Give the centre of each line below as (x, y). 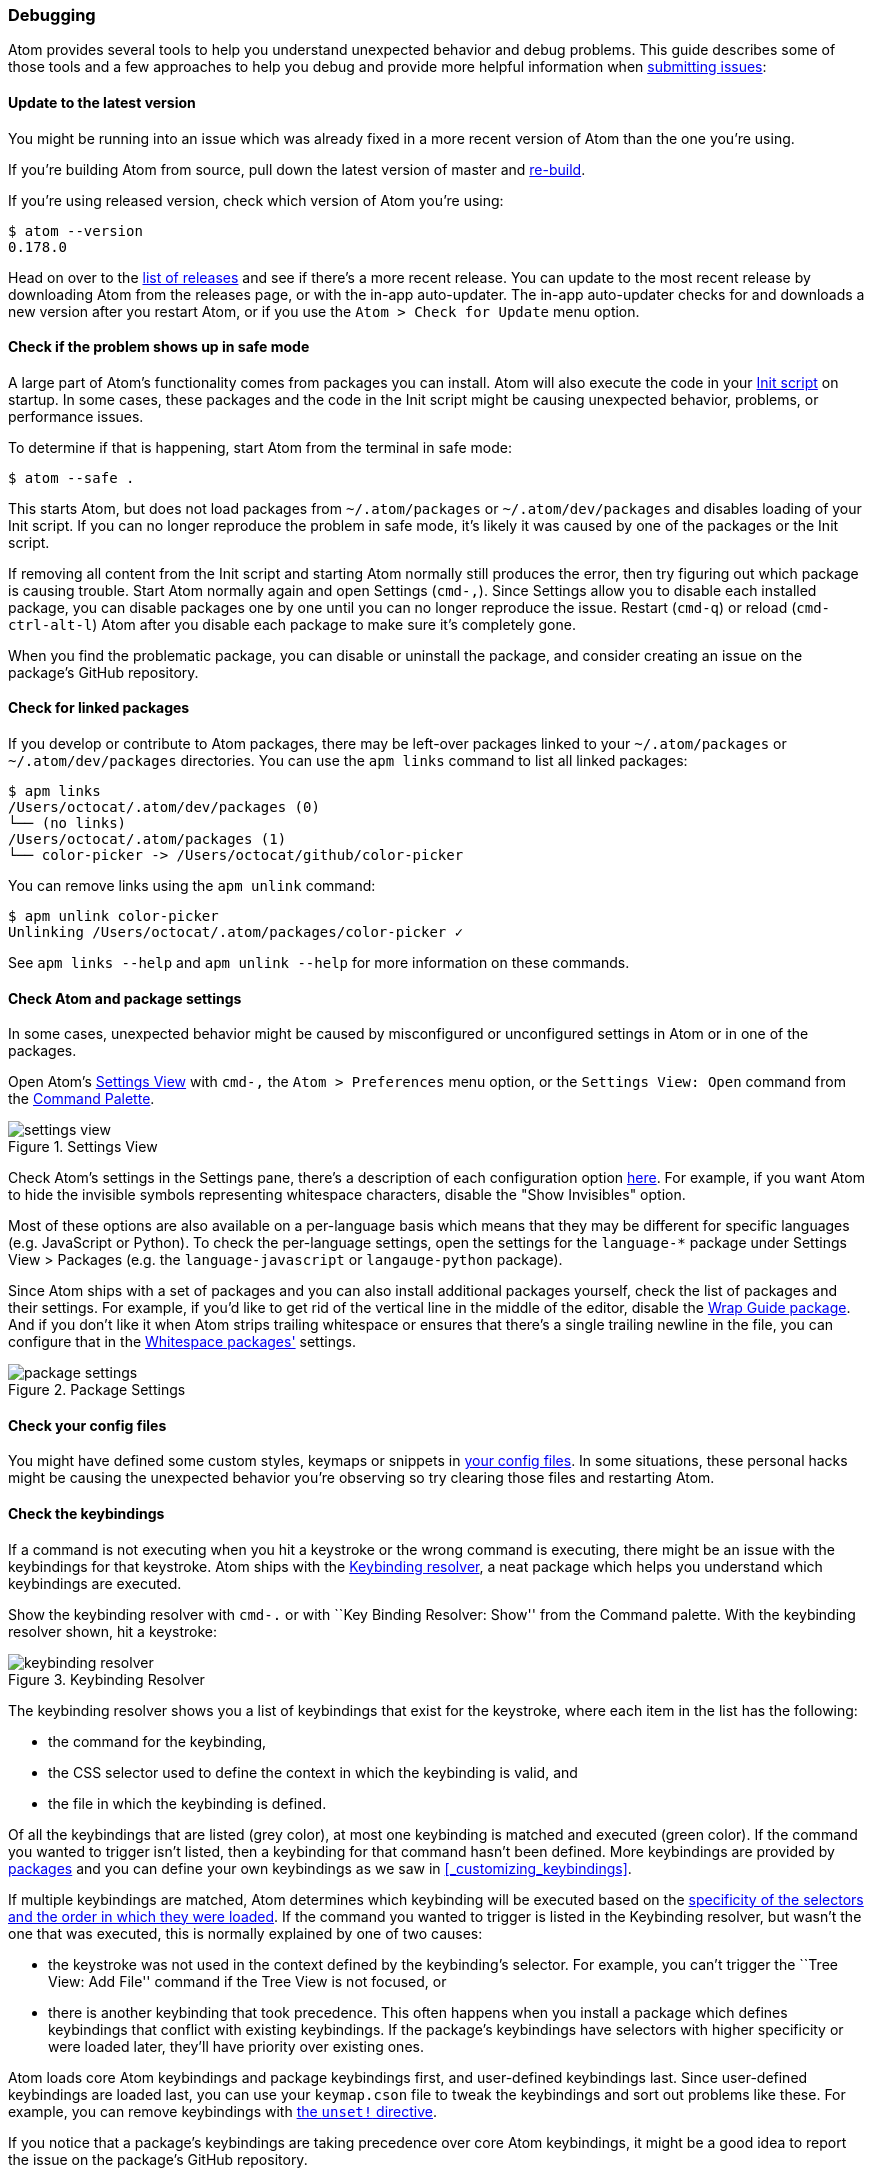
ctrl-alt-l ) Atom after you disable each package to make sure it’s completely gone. (292, 624)
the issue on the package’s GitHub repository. (158, 2159)
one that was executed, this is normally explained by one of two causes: (245, 1933)
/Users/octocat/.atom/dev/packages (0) (164, 807)
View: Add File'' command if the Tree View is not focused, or (247, 1981)
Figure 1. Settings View (83, 1147)
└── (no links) (67, 823)
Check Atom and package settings (125, 998)
